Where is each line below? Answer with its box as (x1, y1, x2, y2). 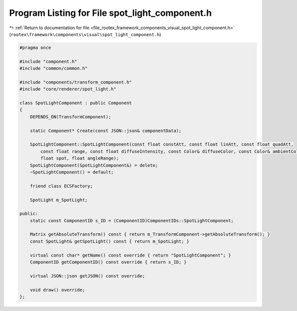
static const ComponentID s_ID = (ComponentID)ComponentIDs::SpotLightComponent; (30, 218, 234, 223)
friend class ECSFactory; (30, 183, 93, 189)
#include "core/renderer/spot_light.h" (19, 87, 116, 92)
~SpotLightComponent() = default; (30, 169, 114, 175)
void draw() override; (30, 287, 85, 293)
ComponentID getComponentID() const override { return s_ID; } (30, 260, 187, 265)
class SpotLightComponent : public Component (19, 100, 132, 106)
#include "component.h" (19, 58, 78, 64)
